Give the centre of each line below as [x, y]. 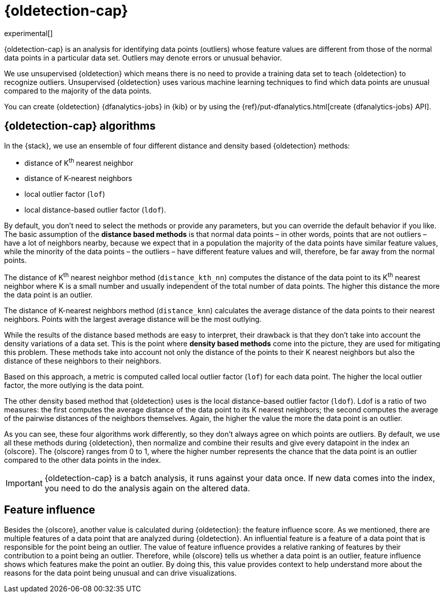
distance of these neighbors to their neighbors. [83, 361]
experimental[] [28, 33]
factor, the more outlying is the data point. [74, 385]
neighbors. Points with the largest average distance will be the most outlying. [133, 319]
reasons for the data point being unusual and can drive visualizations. [120, 573]
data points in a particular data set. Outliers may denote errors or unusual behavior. [143, 57]
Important [24, 483]
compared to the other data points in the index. [83, 460]
